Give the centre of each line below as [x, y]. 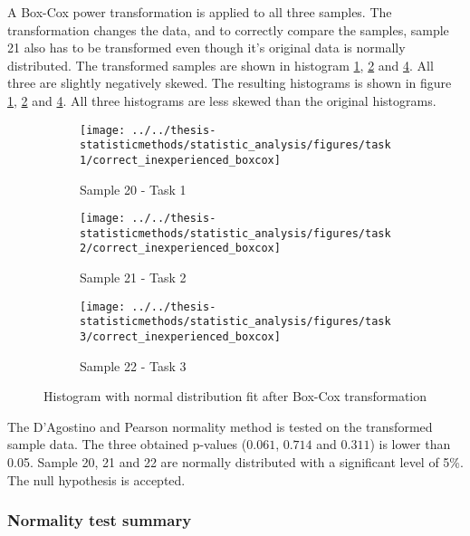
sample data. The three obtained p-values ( [127, 444]
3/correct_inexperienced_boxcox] [180, 337]
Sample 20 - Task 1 [133, 189]
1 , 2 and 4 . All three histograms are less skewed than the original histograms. [222, 100]
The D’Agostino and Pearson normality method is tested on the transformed [220, 426]
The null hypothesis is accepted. [96, 479]
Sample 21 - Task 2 [133, 278]
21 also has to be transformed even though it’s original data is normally [206, 48]
